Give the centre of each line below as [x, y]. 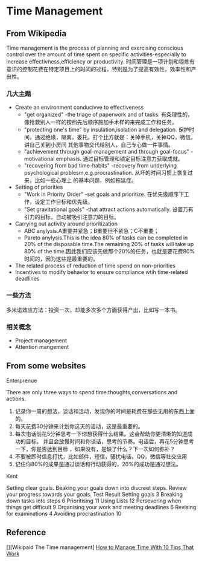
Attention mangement [42, 347]
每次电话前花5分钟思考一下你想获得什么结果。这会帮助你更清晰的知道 [101, 434]
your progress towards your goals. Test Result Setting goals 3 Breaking [94, 494]
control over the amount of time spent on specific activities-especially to [96, 54]
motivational [39, 159]
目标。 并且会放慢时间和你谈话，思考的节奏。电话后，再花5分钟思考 [110, 441]
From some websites [46, 366]
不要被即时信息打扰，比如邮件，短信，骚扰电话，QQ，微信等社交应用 [101, 456]
